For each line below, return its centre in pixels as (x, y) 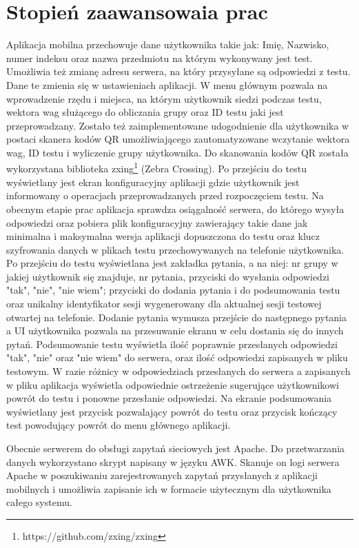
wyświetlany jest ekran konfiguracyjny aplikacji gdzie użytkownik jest (153, 182)
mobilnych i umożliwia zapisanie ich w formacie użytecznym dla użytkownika (169, 488)
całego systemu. (39, 502)
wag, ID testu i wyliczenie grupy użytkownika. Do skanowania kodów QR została (177, 152)
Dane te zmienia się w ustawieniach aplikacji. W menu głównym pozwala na (167, 84)
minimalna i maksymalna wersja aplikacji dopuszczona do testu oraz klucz (163, 236)
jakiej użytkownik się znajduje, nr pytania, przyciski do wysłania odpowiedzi (168, 276)
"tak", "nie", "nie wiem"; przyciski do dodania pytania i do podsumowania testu (173, 290)
